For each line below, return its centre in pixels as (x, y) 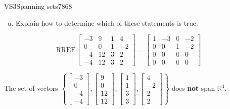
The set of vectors (31, 88)
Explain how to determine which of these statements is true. (107, 22)
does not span (193, 88)
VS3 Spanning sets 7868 (38, 6)
